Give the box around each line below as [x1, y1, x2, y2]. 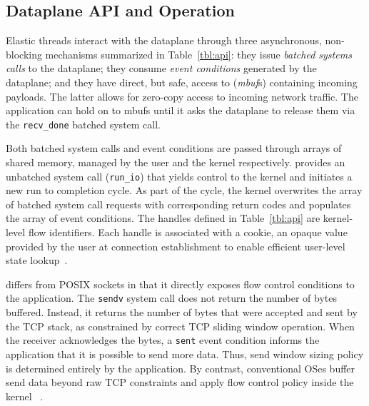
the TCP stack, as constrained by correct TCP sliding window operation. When [6, 318, 355, 333]
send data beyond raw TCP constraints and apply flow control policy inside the [6, 375, 354, 390]
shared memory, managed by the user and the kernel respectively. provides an [6, 155, 345, 170]
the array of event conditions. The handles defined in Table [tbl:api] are [6, 210, 320, 225]
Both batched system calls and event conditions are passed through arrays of [6, 141, 342, 156]
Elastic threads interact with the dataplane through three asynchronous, [6, 33, 322, 48]
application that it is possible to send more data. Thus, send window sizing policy [6, 346, 364, 361]
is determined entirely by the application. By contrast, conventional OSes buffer [6, 360, 355, 375]
